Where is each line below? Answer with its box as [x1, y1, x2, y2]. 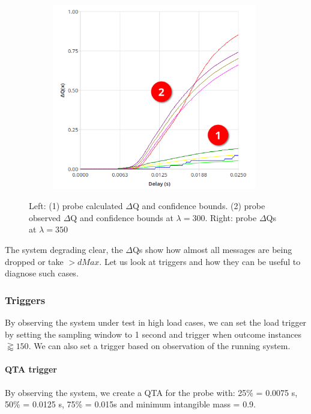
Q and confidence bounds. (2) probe [132, 199, 265, 212]
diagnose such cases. [5, 267, 79, 279]
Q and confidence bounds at [70, 211, 174, 224]
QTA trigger [5, 363, 57, 376]
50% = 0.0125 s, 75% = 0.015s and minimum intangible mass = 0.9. [5, 398, 256, 410]
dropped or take [5, 255, 64, 267]
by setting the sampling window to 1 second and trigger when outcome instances [5, 327, 301, 340]
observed [29, 211, 61, 224]
